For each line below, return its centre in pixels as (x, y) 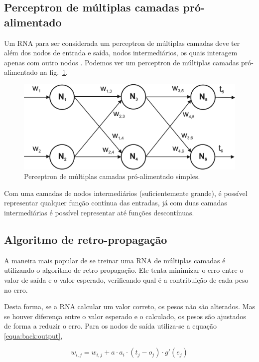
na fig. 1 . (54, 72)
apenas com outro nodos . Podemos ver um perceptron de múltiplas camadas (122, 62)
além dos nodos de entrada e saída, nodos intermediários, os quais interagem (121, 53)
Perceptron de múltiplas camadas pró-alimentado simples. (112, 176)
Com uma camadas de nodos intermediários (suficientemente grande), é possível (126, 193)
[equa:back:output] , (33, 335)
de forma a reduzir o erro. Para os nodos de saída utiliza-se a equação (110, 326)
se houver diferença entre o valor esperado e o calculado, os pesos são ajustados (125, 316)
